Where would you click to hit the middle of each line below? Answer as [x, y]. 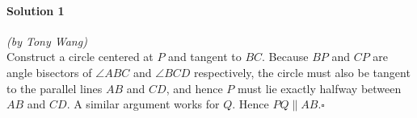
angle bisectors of [49, 72]
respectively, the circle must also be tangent [302, 72]
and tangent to [205, 57]
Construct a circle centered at [80, 57]
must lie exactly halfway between [320, 88]
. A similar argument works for [143, 104]
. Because [285, 57]
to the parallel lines [55, 88]
